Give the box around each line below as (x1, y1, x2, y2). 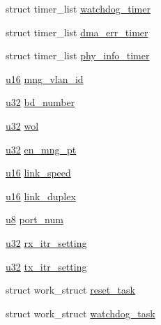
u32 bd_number (6, 95, 75, 109)
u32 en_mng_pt (6, 142, 77, 156)
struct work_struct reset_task (6, 282, 135, 297)
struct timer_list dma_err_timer (6, 24, 148, 39)
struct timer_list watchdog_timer (6, 1, 151, 15)
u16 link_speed (6, 165, 71, 180)
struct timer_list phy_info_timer (6, 48, 150, 63)
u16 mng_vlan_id (6, 71, 84, 86)
